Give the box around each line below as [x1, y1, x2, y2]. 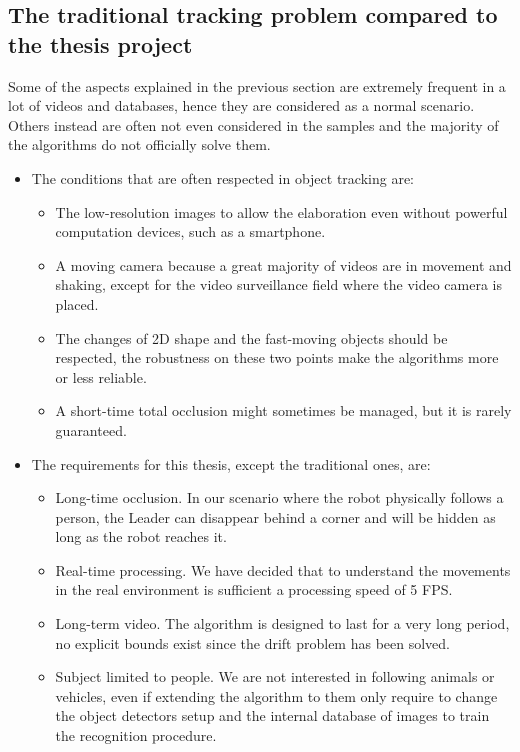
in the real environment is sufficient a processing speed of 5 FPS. [55, 579, 453, 600]
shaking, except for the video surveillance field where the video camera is [55, 274, 503, 295]
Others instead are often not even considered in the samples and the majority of [8, 114, 499, 135]
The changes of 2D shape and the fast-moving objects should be [55, 327, 448, 348]
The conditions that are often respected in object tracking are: [31, 167, 414, 188]
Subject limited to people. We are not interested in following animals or [55, 666, 495, 687]
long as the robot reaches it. [55, 526, 227, 547]
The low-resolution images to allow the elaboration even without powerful [55, 201, 508, 222]
